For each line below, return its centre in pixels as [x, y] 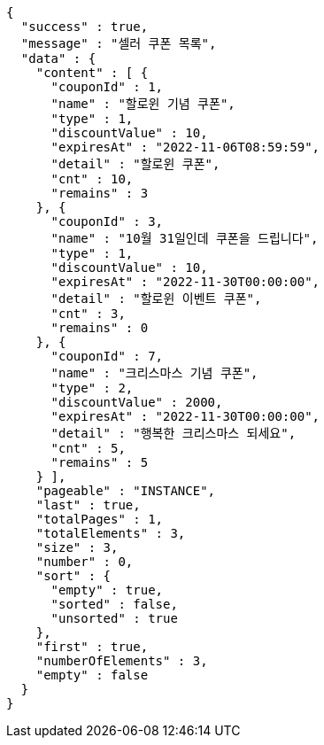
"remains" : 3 [100, 193]
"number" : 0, [85, 562]
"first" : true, [92, 647]
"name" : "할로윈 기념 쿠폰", [143, 104]
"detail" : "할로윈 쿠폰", [135, 164]
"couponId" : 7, [107, 356]
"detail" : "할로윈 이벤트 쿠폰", [156, 299]
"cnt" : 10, [92, 179]
